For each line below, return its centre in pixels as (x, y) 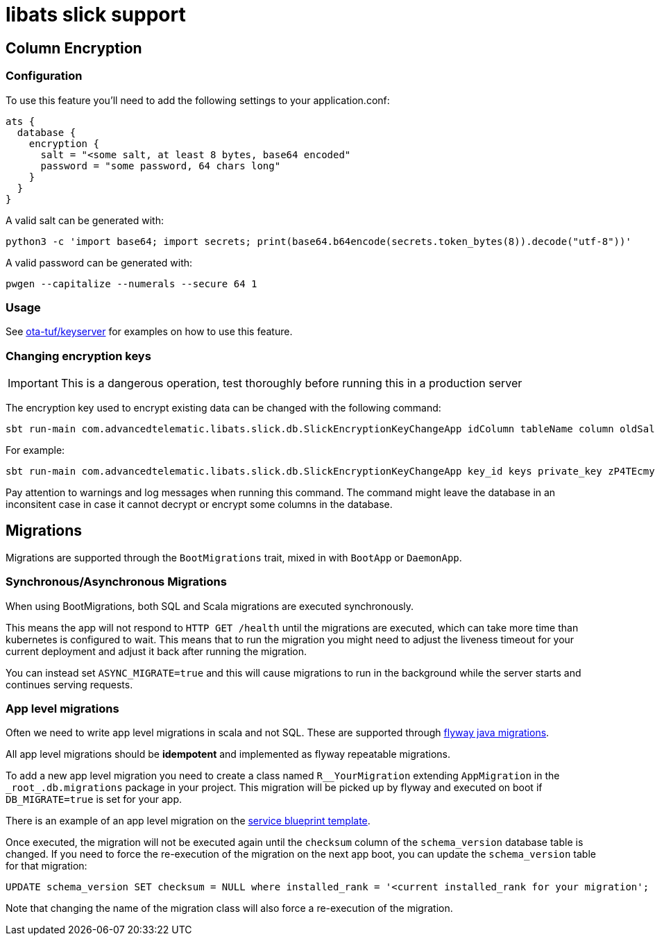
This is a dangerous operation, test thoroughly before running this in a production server (291, 383)
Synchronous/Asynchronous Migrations (116, 582)
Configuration (44, 76)
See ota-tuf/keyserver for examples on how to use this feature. (149, 332)
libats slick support (96, 15)
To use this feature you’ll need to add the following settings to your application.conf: (198, 100)
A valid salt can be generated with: (85, 220)
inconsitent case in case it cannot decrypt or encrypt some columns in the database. (199, 505)
